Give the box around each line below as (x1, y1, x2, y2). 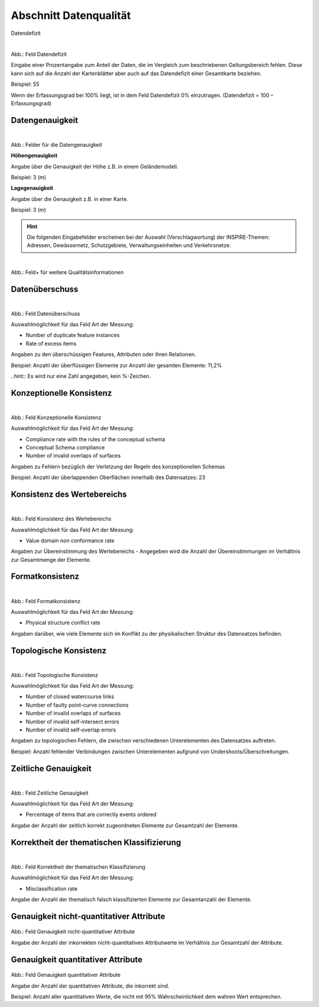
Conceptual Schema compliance (25, 444, 105, 451)
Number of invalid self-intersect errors (25, 718, 119, 725)
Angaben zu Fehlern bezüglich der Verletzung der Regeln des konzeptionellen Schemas (11, 463, 225, 470)
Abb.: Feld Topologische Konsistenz (11, 671, 99, 678)
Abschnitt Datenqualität (11, 9, 131, 22)
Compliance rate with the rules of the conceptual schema (25, 435, 165, 443)
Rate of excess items (25, 340, 77, 347)
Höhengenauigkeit (11, 152, 58, 159)
